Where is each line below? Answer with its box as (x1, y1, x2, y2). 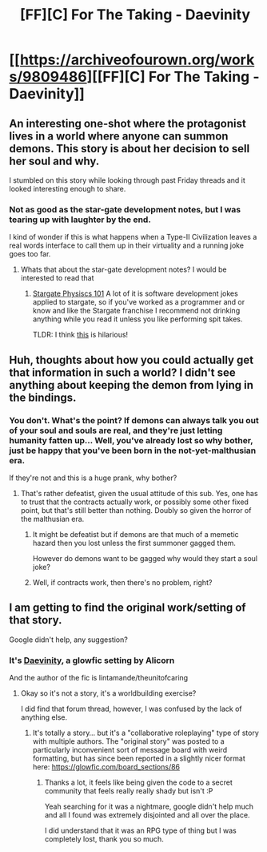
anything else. (20, 713, 67, 722)
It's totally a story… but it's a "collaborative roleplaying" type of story (32, 728, 259, 738)
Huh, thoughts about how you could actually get (9, 353, 254, 366)
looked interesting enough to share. (9, 184, 126, 193)
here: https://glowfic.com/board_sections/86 (32, 762, 181, 772)
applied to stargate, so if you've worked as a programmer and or (32, 297, 245, 307)
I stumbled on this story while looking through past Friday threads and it (9, 176, 246, 185)
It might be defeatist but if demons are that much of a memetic (32, 529, 239, 539)
